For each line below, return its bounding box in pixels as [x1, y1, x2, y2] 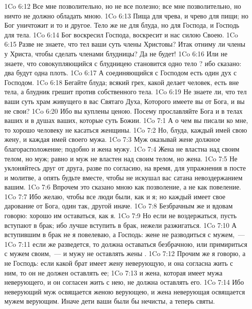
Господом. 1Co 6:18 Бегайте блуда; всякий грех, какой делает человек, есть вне [4, 77, 239, 87]
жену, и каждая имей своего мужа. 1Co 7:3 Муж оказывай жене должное [4, 134, 220, 144]
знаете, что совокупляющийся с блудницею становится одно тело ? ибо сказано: [4, 58, 241, 68]
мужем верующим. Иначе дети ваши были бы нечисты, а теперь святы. [4, 296, 215, 306]
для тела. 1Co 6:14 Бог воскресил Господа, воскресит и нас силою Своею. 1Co [4, 29, 238, 39]
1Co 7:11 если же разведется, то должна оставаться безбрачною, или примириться [4, 239, 248, 249]
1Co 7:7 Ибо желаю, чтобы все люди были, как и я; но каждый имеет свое [4, 191, 226, 201]
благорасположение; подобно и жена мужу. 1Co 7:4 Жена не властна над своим [4, 143, 239, 154]
